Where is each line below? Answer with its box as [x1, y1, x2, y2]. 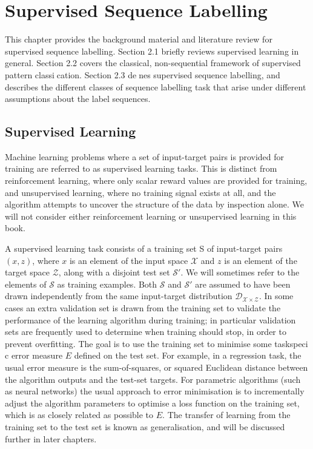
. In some [259, 289, 294, 302]
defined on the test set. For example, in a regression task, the [74, 349, 301, 362]
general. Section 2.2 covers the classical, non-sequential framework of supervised [5, 56, 301, 69]
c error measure [5, 349, 63, 362]
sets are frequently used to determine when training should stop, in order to [5, 325, 286, 338]
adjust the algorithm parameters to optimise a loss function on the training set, [5, 396, 300, 409]
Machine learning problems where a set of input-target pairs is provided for [5, 150, 285, 163]
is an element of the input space [69, 254, 188, 266]
